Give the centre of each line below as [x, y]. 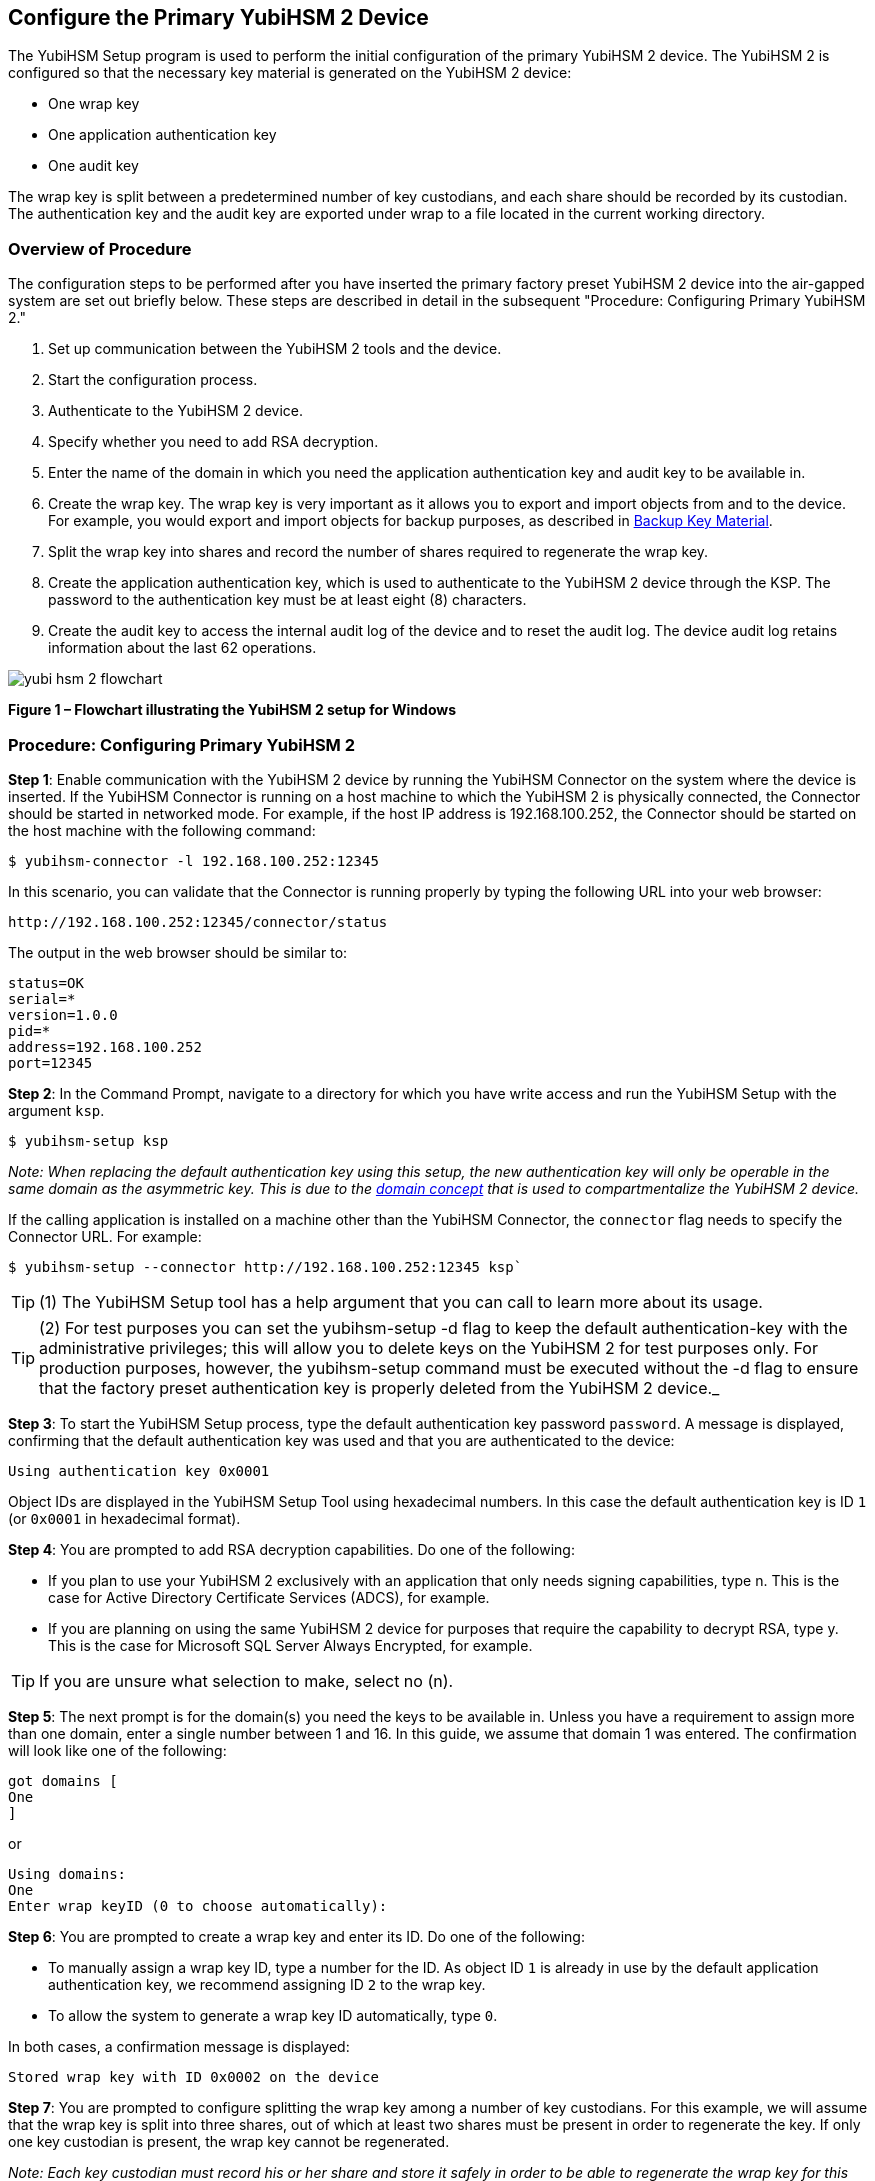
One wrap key [94, 104]
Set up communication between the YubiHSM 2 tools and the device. [275, 349]
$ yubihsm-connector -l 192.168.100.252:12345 [193, 860]
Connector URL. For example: [105, 1236]
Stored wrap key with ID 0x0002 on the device [193, 2076]
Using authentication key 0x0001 [139, 1470]
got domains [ [63, 1780]
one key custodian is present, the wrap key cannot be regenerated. [229, 2141]
